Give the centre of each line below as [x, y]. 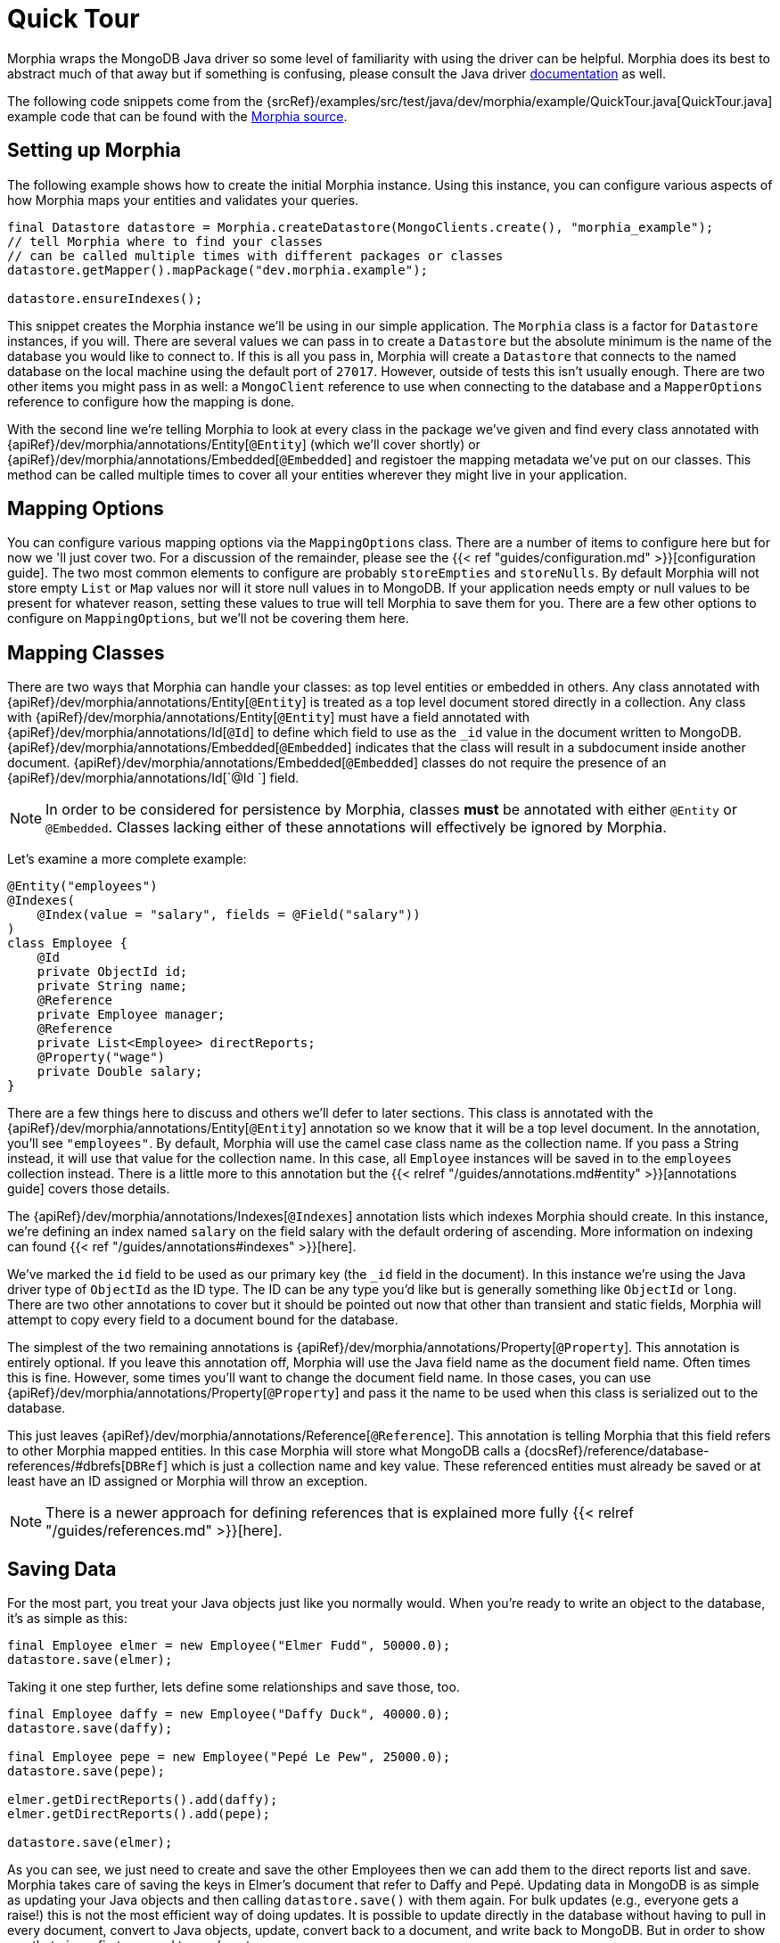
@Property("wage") [101, 1058]
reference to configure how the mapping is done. [151, 401]
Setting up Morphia [94, 151]
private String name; [112, 986]
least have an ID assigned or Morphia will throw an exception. [188, 1481]
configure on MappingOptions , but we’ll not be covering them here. [208, 619]
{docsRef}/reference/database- [616, 1451]
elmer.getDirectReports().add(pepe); [139, 1814]
